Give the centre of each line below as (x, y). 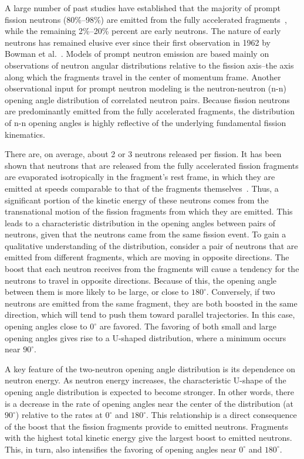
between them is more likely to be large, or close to (97, 292)
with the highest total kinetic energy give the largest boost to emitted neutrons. (148, 438)
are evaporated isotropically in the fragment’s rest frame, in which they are (140, 177)
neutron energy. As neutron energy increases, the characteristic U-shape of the (146, 380)
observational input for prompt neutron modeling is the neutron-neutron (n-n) (146, 88)
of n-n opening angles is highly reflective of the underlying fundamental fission (146, 122)
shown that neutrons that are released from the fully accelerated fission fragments (152, 165)
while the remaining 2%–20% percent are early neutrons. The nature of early (143, 31)
